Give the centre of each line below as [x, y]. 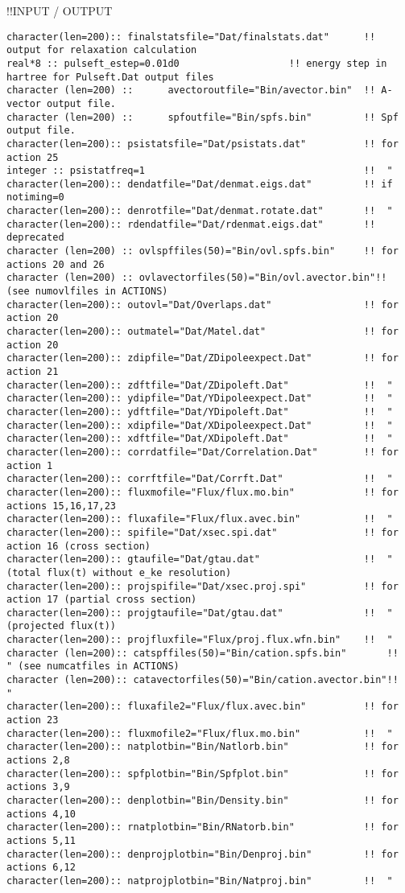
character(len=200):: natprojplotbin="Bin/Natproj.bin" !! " [200, 881]
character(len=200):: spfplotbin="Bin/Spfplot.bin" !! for [202, 774]
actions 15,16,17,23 [62, 506]
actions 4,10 [41, 814]
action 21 [33, 372]
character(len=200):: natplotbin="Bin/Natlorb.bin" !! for [202, 747]
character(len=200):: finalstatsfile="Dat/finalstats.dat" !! [191, 37]
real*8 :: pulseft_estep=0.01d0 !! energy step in [197, 63]
